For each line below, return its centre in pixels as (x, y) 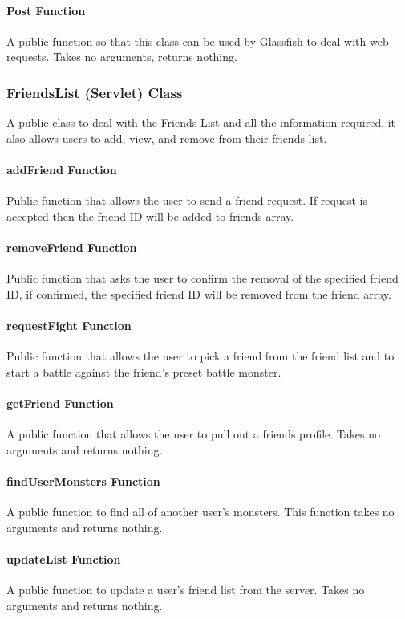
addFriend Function (62, 169)
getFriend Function (60, 403)
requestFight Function (69, 325)
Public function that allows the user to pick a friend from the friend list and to (200, 356)
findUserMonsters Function (83, 481)
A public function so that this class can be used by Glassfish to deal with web (198, 41)
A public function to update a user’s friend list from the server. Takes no (186, 590)
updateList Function (64, 558)
